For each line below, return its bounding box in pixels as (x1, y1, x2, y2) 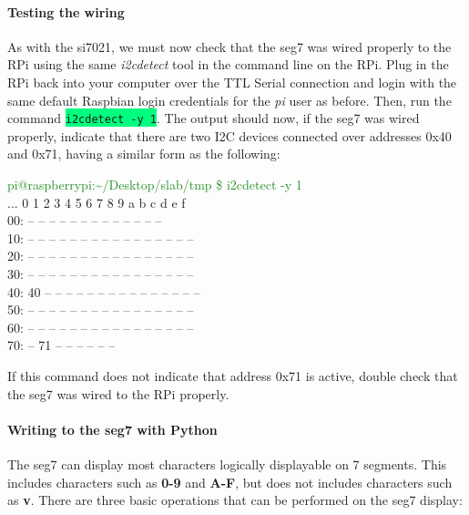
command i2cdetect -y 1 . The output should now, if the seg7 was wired (7, 108, 420, 128)
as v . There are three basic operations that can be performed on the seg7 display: (7, 490, 463, 510)
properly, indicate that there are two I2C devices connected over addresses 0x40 (7, 126, 452, 145)
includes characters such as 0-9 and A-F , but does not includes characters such (7, 472, 453, 491)
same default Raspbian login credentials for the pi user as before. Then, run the (7, 90, 452, 109)
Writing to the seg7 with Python (7, 419, 218, 438)
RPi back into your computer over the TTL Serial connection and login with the (7, 72, 457, 91)
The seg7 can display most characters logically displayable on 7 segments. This (7, 454, 447, 473)
